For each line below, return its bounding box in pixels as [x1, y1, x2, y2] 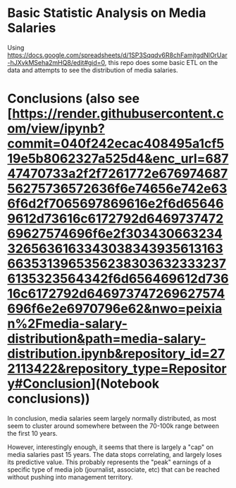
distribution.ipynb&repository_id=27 [7, 346, 225, 362]
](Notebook [90, 376, 160, 392]
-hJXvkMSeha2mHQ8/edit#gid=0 [7, 58, 106, 66]
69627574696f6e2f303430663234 [7, 226, 223, 242]
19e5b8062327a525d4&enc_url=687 [7, 150, 229, 167]
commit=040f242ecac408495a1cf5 [7, 136, 225, 152]
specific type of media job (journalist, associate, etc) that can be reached [7, 465, 220, 474]
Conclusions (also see [7, 90, 139, 107]
